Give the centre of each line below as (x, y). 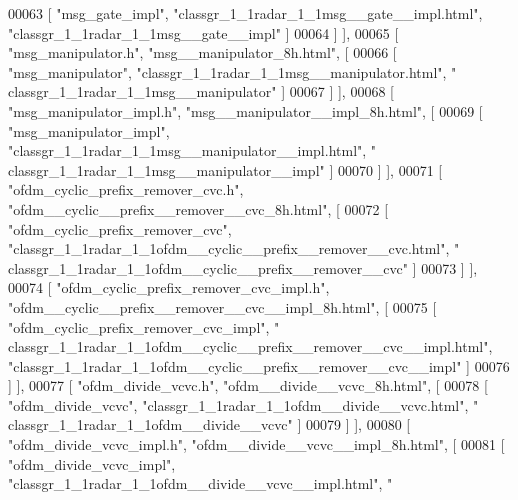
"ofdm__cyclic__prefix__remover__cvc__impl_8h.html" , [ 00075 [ (222, 306)
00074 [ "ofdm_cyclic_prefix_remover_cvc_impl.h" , (169, 287)
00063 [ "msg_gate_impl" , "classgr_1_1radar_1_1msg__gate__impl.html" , (245, 13)
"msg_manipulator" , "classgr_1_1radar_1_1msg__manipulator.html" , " (232, 71)
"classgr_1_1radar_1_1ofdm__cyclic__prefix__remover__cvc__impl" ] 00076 (259, 365)
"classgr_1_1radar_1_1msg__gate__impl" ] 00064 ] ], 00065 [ (203, 32)
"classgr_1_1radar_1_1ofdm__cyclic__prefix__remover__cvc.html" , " (234, 248)
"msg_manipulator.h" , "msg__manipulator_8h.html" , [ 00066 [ (202, 52)
